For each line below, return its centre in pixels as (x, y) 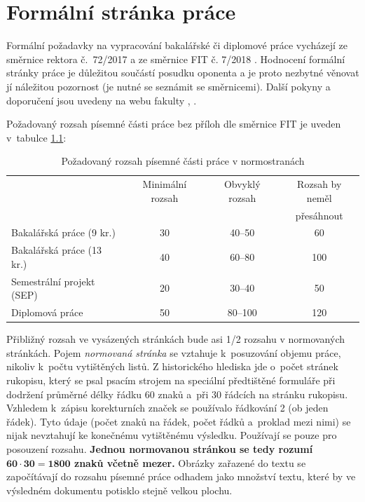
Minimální (165, 184)
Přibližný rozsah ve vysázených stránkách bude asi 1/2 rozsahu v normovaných (175, 339)
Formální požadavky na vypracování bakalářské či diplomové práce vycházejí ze (177, 45)
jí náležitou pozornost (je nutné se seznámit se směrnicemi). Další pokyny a (168, 86)
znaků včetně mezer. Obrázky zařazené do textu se (190, 462)
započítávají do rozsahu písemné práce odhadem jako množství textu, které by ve (181, 476)
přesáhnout (319, 215)
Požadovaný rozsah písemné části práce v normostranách (183, 161)
